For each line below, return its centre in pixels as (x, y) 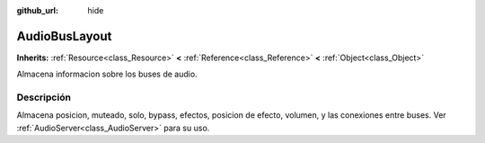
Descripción (44, 97)
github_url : (37, 10)
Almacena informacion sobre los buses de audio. (107, 74)
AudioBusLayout (64, 36)
